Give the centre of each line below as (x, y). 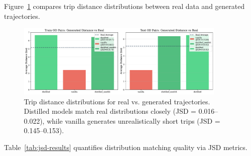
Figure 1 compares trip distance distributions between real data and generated (124, 6)
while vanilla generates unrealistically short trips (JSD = (133, 120)
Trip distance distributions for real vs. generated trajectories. (117, 101)
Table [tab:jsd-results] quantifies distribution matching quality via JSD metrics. (126, 147)
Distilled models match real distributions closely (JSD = (110, 111)
